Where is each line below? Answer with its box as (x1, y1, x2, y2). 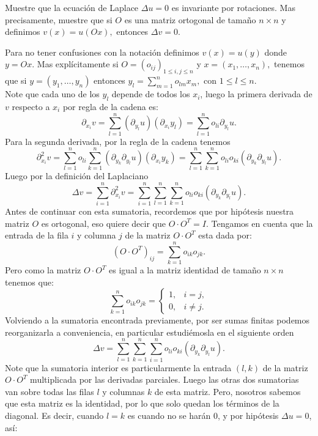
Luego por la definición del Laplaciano (5, 169, 149, 182)
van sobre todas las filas (5, 385, 94, 397)
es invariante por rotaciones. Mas (171, 1, 295, 13)
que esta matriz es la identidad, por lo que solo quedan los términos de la (5, 397, 279, 410)
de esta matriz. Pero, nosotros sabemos (154, 385, 301, 397)
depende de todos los (111, 87, 190, 100)
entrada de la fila (5, 229, 68, 242)
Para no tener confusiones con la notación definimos (5, 45, 199, 58)
